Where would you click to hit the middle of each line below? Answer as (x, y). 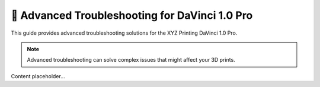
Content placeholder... (38, 76)
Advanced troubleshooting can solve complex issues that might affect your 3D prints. (131, 60)
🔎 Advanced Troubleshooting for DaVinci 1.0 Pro (132, 15)
